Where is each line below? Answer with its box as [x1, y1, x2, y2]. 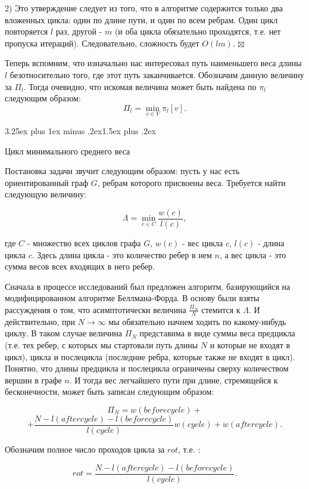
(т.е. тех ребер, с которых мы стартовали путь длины [5, 338, 198, 351]
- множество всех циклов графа [27, 237, 141, 249]
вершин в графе [5, 373, 62, 386]
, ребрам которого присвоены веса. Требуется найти [97, 176, 286, 188]
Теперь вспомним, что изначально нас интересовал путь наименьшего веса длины [5, 57, 302, 69]
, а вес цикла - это [219, 248, 286, 261]
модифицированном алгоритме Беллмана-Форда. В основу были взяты [5, 292, 260, 304]
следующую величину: [5, 188, 86, 200]
